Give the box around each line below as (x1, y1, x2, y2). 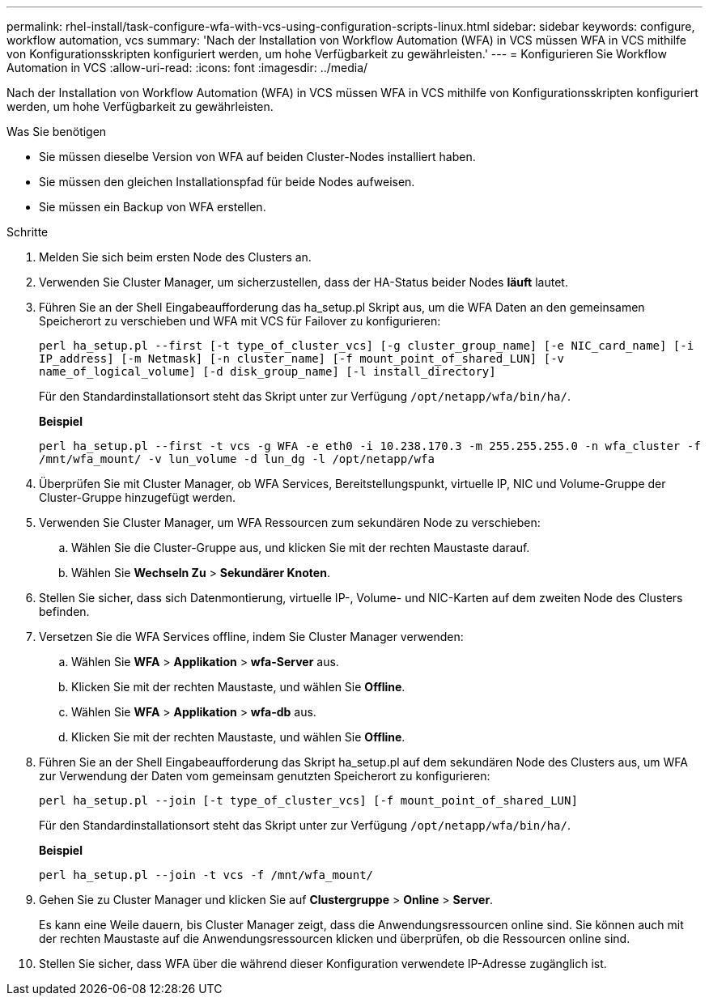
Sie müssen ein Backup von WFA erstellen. (39, 200, 266, 214)
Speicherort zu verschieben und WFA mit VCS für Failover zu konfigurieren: (39, 314, 441, 328)
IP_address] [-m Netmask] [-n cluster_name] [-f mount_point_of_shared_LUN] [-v (39, 352, 565, 365)
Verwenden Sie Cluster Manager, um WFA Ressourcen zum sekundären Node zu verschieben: (39, 516, 541, 529)
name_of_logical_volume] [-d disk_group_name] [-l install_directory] (39, 365, 496, 378)
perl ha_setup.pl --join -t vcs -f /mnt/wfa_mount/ (39, 868, 374, 881)
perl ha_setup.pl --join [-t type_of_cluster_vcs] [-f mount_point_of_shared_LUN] (39, 794, 578, 807)
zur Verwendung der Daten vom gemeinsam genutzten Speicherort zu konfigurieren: (39, 769, 490, 783)
